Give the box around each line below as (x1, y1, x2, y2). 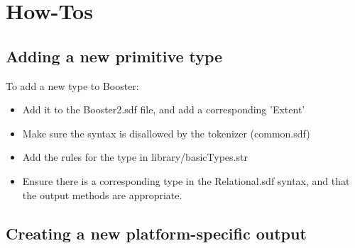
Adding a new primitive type (6, 45, 223, 67)
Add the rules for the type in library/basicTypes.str (22, 150, 248, 164)
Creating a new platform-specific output (6, 222, 307, 244)
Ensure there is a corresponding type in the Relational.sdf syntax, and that (22, 173, 350, 188)
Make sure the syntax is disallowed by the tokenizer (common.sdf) (22, 125, 310, 140)
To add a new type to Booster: (6, 78, 139, 93)
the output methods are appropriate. (22, 187, 182, 202)
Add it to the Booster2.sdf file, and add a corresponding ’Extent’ (22, 102, 305, 117)
